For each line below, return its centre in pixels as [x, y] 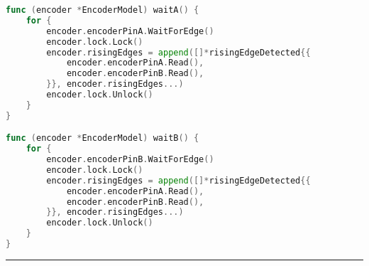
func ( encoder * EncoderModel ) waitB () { [103, 138]
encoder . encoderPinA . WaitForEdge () [130, 31]
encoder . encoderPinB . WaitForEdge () [130, 160]
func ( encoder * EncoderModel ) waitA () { [103, 10]
